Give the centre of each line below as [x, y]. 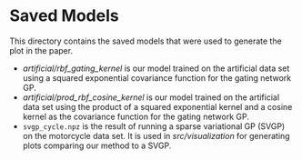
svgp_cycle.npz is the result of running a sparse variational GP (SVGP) [154, 126]
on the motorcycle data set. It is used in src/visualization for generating [156, 135]
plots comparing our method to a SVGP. [97, 145]
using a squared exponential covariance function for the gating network [157, 77]
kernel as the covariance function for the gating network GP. [136, 116]
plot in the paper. [41, 50]
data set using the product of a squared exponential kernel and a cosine [157, 106]
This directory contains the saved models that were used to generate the [146, 41]
